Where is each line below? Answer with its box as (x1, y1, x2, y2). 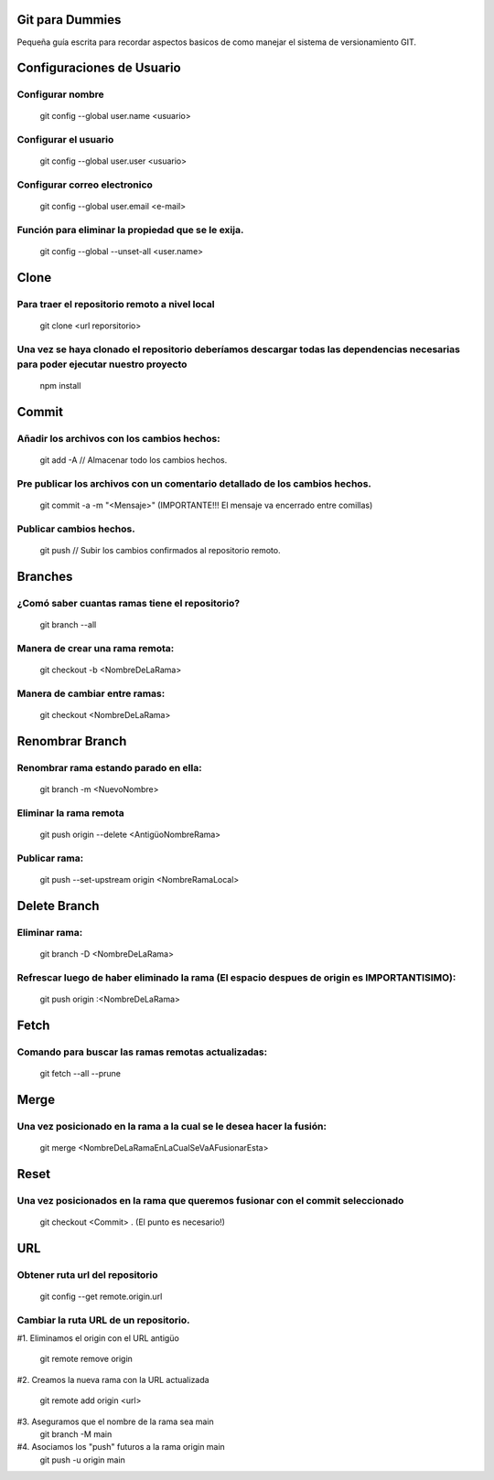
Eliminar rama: (16, 926, 83, 938)
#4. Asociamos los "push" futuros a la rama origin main (16, 1442, 226, 1453)
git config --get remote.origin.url (39, 1291, 163, 1302)
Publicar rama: (16, 852, 84, 864)
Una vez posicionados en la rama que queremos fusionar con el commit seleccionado (16, 1194, 404, 1207)
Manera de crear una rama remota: (16, 642, 175, 655)
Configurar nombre (16, 88, 104, 101)
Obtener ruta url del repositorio (16, 1268, 159, 1281)
